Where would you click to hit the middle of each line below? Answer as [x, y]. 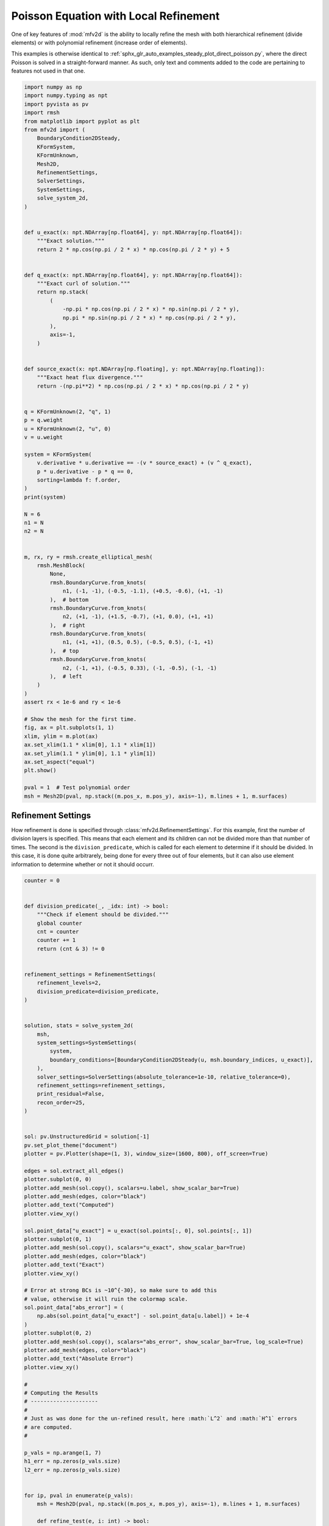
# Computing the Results [61, 1393]
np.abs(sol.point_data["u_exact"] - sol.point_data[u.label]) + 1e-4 [143, 1316]
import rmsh [42, 113]
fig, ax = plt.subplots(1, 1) [69, 728]
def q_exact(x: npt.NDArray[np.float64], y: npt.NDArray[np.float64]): [133, 275]
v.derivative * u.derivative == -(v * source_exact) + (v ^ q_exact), [145, 463]
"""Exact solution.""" [71, 241]
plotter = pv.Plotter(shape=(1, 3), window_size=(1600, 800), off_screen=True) [146, 1154]
